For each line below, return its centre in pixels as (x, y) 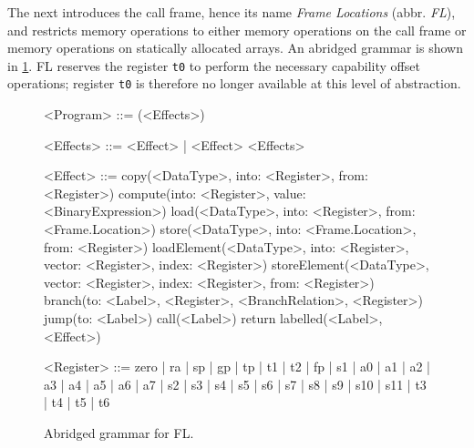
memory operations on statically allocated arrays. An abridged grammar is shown (235, 48)
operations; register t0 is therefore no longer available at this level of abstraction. (234, 83)
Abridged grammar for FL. (119, 433)
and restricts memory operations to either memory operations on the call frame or (237, 30)
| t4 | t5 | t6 (77, 402)
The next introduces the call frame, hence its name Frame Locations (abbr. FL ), (232, 12)
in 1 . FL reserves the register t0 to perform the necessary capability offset (214, 65)
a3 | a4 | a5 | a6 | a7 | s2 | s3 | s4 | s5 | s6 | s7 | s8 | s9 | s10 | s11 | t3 (235, 384)
